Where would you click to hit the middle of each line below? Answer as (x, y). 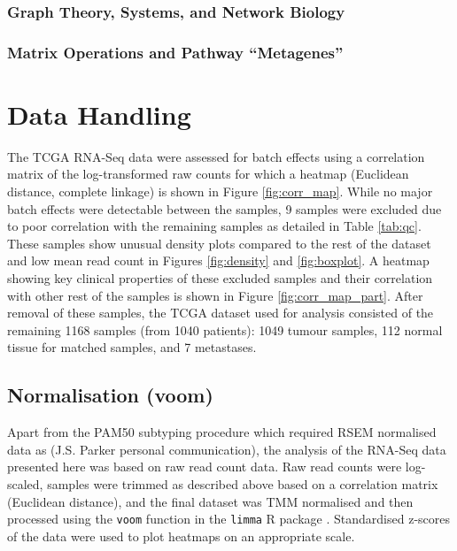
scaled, (25, 483)
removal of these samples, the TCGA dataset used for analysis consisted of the (221, 313)
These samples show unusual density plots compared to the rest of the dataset (219, 243)
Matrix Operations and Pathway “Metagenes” (175, 52)
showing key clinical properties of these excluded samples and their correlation (220, 277)
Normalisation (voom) (110, 395)
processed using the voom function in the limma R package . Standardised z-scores (228, 519)
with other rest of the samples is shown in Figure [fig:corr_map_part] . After (215, 295)
